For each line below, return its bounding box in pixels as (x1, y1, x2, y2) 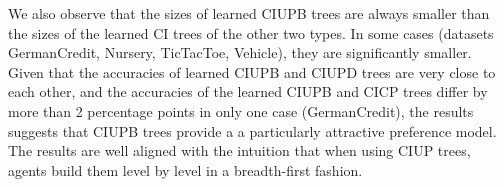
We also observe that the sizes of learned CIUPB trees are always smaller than (8, 3, 490, 23)
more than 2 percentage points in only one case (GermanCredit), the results (8, 100, 474, 121)
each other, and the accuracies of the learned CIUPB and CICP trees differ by (8, 81, 488, 102)
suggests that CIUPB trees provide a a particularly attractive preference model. (8, 120, 497, 141)
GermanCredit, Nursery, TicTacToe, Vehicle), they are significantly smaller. (8, 42, 472, 63)
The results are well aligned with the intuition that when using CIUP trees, (8, 140, 471, 161)
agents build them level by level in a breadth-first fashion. (8, 159, 363, 180)
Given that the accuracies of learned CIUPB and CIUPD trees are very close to (8, 61, 496, 82)
